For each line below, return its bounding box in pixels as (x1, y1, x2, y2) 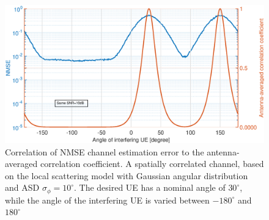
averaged (5, 157, 38, 170)
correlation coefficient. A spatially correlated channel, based (40, 157, 264, 170)
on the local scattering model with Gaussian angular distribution (5, 169, 248, 182)
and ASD (5, 181, 40, 194)
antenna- (207, 145, 240, 158)
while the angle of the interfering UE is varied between (5, 193, 210, 206)
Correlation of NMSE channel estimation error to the (5, 145, 204, 158)
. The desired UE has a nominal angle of (73, 181, 226, 194)
